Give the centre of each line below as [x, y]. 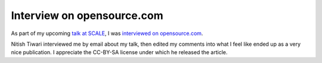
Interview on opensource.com [87, 15]
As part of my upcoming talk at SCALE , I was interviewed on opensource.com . [107, 33]
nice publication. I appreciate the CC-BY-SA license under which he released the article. [119, 52]
